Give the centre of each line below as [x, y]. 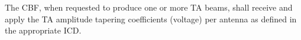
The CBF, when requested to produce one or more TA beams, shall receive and [149, 7]
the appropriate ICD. [43, 30]
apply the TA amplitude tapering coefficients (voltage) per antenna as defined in [151, 19]
